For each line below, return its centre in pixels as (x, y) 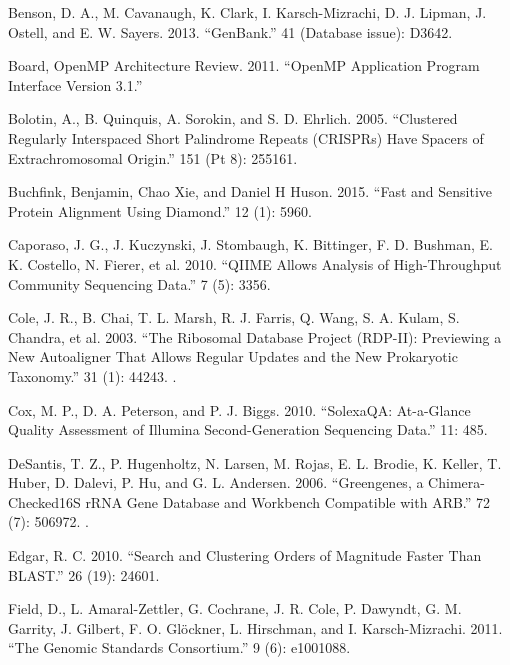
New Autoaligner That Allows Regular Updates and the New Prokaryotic (233, 356)
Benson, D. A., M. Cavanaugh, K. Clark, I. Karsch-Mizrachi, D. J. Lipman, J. (247, 12)
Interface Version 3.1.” (75, 84)
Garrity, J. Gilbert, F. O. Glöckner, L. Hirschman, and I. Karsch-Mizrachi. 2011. (255, 627)
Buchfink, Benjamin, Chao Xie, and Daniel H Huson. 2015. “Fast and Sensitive (250, 191)
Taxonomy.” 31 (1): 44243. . (92, 375)
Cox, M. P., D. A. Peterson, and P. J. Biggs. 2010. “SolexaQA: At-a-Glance (239, 409)
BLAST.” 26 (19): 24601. (84, 574)
